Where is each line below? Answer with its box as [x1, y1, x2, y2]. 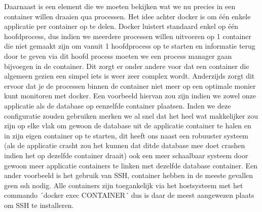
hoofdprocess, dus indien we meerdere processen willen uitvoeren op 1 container [4, 30, 251, 41]
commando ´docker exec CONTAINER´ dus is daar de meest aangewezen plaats [4, 190, 254, 200]
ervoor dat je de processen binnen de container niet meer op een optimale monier [4, 80, 256, 91]
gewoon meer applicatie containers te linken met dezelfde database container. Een [4, 160, 258, 170]
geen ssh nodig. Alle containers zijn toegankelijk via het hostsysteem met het [4, 180, 243, 190]
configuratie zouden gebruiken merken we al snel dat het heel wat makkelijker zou [4, 110, 258, 121]
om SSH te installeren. [4, 199, 74, 210]
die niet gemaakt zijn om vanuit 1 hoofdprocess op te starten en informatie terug [4, 41, 255, 51]
